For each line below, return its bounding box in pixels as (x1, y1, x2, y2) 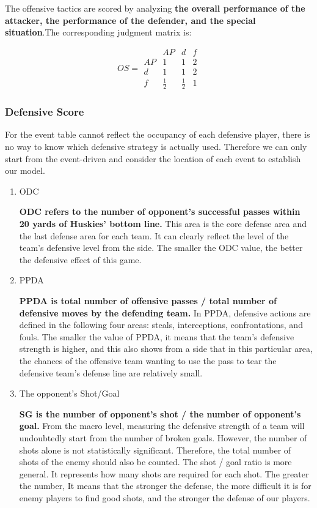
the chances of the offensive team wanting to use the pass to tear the (19, 354, 277, 367)
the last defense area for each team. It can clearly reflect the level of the (19, 229, 289, 242)
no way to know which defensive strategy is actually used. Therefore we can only (5, 140, 307, 153)
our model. (5, 164, 45, 177)
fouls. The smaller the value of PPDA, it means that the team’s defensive (19, 330, 294, 343)
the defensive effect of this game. (19, 253, 142, 266)
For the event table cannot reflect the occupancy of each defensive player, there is (5, 128, 310, 141)
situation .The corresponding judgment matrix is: (5, 26, 192, 39)
